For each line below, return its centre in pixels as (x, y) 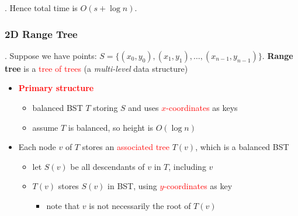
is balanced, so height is (111, 127)
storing (105, 107)
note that (63, 205)
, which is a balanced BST (242, 147)
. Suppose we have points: (51, 55)
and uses (143, 107)
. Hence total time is (41, 8)
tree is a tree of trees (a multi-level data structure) (96, 68)
